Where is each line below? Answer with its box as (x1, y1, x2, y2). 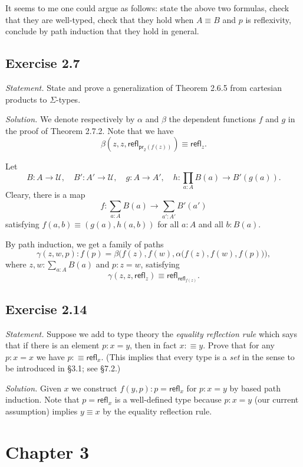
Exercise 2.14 (5, 299, 87, 318)
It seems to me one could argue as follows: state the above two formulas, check (5, 2, 289, 14)
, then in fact (130, 339, 177, 351)
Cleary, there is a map (5, 188, 85, 201)
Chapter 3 (5, 439, 90, 463)
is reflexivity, (245, 13, 291, 25)
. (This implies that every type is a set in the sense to (101, 350, 295, 363)
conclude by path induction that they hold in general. (5, 25, 199, 37)
